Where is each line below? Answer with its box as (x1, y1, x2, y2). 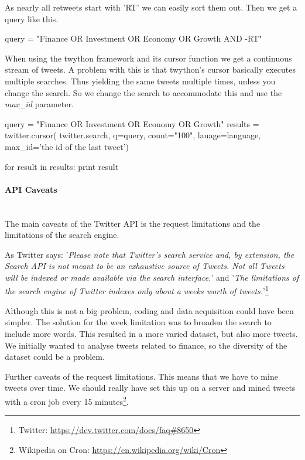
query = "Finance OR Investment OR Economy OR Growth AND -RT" (5, 32, 262, 45)
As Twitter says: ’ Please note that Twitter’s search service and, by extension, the (5, 248, 294, 260)
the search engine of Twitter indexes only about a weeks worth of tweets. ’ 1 (5, 283, 269, 297)
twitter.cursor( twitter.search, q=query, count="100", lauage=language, (5, 129, 261, 141)
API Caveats (5, 183, 57, 195)
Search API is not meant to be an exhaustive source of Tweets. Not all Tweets (5, 260, 285, 272)
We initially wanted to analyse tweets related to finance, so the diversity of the (5, 339, 287, 351)
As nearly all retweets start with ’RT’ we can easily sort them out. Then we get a (5, 1, 297, 13)
